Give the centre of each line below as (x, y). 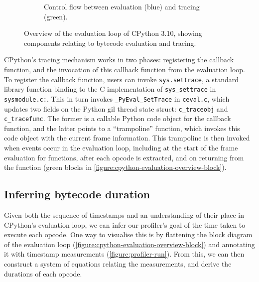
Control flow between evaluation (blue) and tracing (122, 6)
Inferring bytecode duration (77, 194)
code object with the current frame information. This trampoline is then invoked (127, 138)
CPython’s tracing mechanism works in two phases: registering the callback (119, 60)
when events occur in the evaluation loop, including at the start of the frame (121, 148)
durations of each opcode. (43, 273)
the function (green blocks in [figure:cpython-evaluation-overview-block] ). (115, 167)
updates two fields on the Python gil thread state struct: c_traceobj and (116, 108)
